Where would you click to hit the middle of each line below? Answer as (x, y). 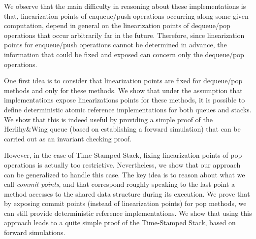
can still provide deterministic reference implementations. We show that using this (128, 213)
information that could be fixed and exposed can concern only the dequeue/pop (124, 54)
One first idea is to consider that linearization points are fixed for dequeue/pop (123, 81)
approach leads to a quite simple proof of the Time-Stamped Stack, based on (120, 222)
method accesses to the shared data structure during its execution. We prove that (127, 193)
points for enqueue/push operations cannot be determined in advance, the (115, 45)
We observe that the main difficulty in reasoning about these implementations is (125, 6)
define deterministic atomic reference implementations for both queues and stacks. (128, 109)
